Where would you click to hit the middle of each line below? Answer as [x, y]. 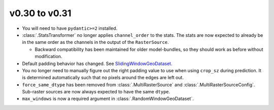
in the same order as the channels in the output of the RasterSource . [96, 42]
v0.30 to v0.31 [40, 13]
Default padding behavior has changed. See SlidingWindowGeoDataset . [97, 64]
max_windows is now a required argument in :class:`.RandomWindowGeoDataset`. [108, 99]
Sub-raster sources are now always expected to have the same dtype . [96, 92]
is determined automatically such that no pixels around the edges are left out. [103, 78]
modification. [48, 57]
